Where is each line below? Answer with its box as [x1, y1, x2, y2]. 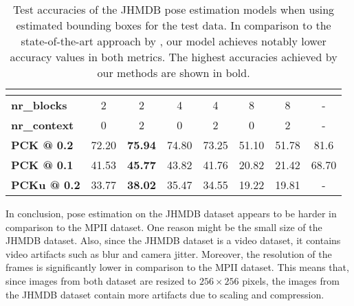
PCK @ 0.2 [11, 137, 74, 153]
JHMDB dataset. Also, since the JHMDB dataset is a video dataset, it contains [5, 233, 341, 248]
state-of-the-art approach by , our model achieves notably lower [21, 33, 327, 49]
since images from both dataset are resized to [5, 273, 197, 287]
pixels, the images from [242, 273, 340, 287]
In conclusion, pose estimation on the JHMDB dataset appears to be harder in [5, 206, 337, 220]
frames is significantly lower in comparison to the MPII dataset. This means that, [5, 260, 349, 274]
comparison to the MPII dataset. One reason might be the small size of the [5, 219, 322, 234]
